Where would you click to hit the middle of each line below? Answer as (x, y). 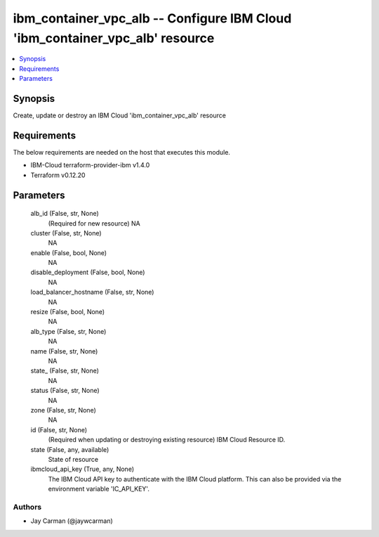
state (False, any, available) (70, 449)
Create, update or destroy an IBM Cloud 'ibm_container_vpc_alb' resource (119, 115)
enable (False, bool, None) (69, 252)
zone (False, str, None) (63, 410)
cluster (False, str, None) (66, 233)
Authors (27, 507)
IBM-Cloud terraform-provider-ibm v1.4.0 (90, 165)
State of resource (73, 459)
